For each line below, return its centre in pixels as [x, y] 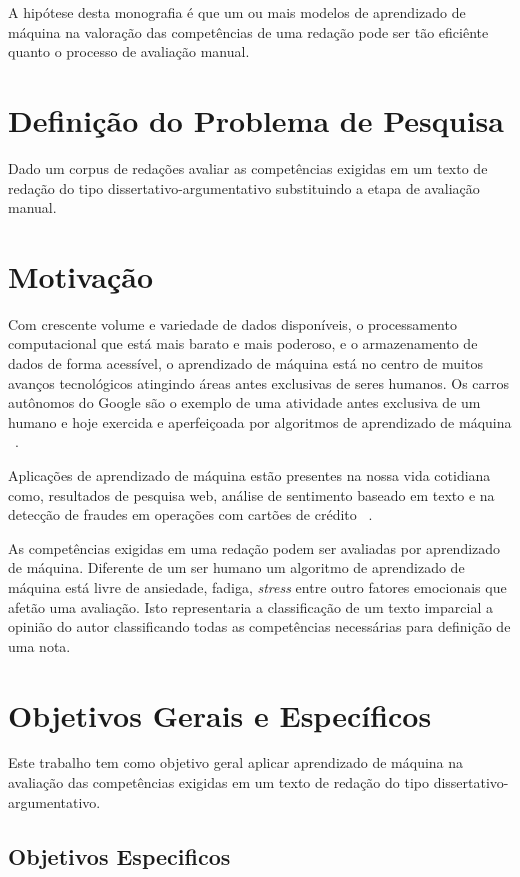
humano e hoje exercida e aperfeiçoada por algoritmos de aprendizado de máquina [260, 421]
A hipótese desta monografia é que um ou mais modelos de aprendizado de [237, 12]
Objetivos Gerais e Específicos [220, 714]
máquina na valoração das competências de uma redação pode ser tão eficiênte [248, 31]
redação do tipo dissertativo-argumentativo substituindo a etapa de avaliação [244, 187]
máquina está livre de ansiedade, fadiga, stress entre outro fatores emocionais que [257, 586]
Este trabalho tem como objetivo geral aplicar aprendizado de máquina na [236, 762]
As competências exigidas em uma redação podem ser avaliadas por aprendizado [254, 547]
